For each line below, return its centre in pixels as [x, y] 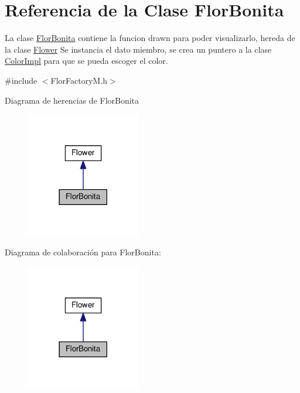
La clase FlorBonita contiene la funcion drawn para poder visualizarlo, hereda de [150, 38]
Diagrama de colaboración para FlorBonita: [83, 252]
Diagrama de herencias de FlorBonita [72, 100]
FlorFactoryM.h [79, 80]
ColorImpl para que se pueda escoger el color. [86, 61]
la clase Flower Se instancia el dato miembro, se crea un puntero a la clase [138, 49]
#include [21, 80]
